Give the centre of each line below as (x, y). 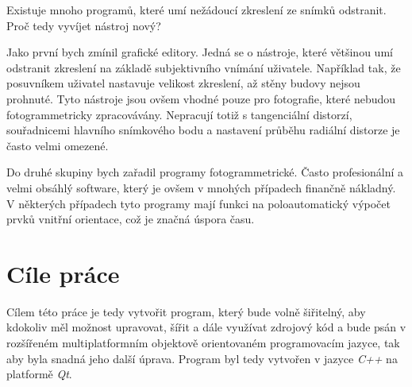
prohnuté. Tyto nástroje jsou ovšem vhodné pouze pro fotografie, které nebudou (201, 98)
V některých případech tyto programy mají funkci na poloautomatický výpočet (198, 203)
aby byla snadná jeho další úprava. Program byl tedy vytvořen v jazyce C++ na (202, 358)
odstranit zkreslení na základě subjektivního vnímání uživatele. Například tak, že (204, 67)
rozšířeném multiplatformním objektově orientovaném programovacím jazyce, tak (203, 343)
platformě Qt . (39, 374)
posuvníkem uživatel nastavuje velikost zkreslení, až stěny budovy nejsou (183, 83)
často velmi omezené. (58, 145)
